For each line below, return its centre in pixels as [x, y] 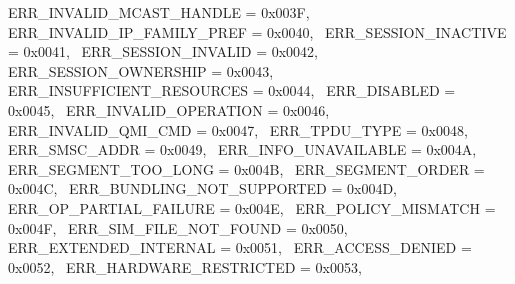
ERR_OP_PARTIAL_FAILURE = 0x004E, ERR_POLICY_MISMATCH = [252, 207]
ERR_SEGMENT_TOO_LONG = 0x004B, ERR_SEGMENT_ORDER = [246, 168]
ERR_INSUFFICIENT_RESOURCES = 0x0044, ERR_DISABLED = [232, 90]
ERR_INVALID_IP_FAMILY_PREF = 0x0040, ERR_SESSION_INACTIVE [257, 31]
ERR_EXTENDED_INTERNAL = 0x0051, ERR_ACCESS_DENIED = [240, 247]
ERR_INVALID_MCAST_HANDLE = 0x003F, [159, 12]
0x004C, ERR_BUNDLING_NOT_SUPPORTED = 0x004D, [203, 188]
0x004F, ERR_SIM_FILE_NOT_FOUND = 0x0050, [178, 227]
